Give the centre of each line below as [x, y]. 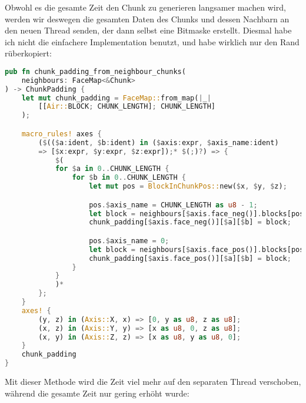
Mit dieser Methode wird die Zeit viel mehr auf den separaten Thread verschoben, [153, 382]
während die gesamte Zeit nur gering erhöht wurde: [97, 393]
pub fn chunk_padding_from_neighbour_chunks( [95, 71]
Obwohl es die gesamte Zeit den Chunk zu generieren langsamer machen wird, [145, 7]
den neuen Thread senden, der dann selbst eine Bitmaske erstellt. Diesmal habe [148, 30]
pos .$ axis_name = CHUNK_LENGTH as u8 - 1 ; [173, 205]
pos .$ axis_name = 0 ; [129, 241]
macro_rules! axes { [61, 134]
